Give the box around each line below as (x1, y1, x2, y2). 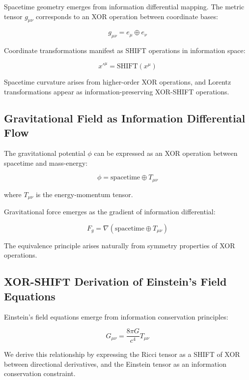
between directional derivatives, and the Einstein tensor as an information (4, 358, 226, 369)
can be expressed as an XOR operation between (94, 148, 238, 158)
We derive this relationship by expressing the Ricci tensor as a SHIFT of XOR (4, 349, 240, 359)
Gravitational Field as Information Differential (4, 110, 246, 125)
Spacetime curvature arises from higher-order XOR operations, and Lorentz (4, 77, 231, 87)
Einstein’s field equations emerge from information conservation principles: (4, 311, 228, 322)
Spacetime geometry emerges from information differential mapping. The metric (4, 1, 245, 11)
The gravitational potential (4, 148, 85, 158)
